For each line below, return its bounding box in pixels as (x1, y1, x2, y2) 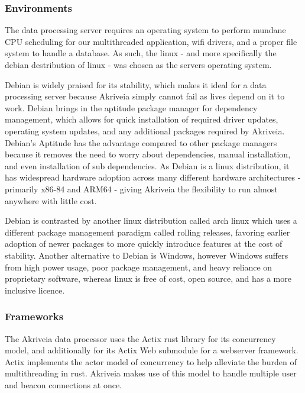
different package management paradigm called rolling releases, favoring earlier (5, 226, 290, 238)
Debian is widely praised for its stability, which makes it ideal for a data (5, 78, 267, 91)
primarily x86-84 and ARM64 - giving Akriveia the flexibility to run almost (5, 182, 278, 195)
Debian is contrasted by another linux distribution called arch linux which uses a (5, 214, 297, 227)
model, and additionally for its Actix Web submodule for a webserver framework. (5, 344, 298, 356)
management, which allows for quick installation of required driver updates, (5, 113, 278, 125)
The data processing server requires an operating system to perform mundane (5, 24, 286, 36)
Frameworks (5, 309, 64, 324)
